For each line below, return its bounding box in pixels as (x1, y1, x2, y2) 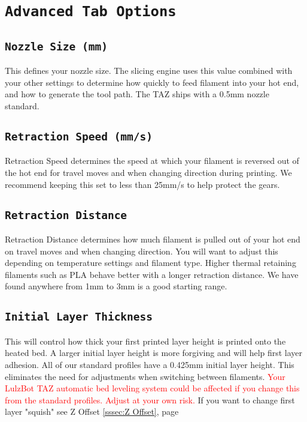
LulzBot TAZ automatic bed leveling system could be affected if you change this (5, 382, 300, 394)
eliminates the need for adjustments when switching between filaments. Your (5, 370, 285, 382)
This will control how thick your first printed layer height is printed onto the (5, 334, 286, 347)
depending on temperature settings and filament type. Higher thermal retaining (5, 256, 296, 269)
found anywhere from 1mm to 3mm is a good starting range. (5, 280, 227, 292)
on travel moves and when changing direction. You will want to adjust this (5, 244, 278, 257)
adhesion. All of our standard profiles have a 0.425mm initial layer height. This (5, 358, 294, 370)
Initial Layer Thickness (5, 310, 153, 324)
